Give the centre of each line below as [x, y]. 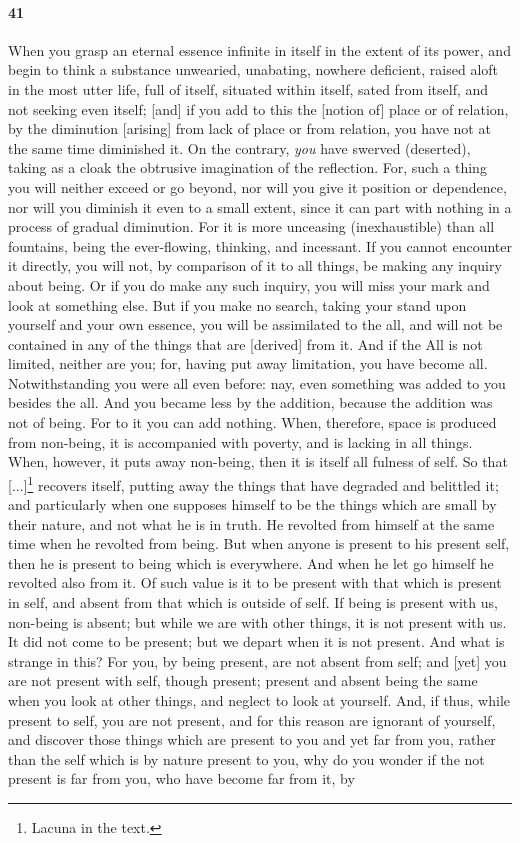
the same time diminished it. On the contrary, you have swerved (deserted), [239, 147]
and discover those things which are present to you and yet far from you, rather [252, 739]
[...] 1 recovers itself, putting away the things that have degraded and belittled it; [253, 483]
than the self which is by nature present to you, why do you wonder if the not [246, 758]
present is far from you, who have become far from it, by [181, 778]
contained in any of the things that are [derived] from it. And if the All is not [245, 343]
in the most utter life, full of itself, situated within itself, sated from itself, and [248, 88]
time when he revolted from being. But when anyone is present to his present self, [259, 543]
